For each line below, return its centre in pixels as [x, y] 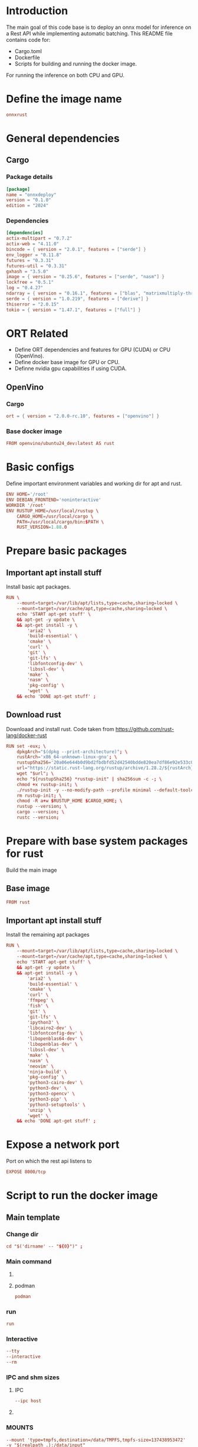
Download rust [34, 715]
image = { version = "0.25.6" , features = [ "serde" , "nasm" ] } [85, 277]
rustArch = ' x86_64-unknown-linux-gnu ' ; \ [67, 757]
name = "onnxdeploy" [32, 195]
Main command [29, 1261]
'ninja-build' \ [47, 1072]
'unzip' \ [39, 1110]
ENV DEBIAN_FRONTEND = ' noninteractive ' [54, 500]
